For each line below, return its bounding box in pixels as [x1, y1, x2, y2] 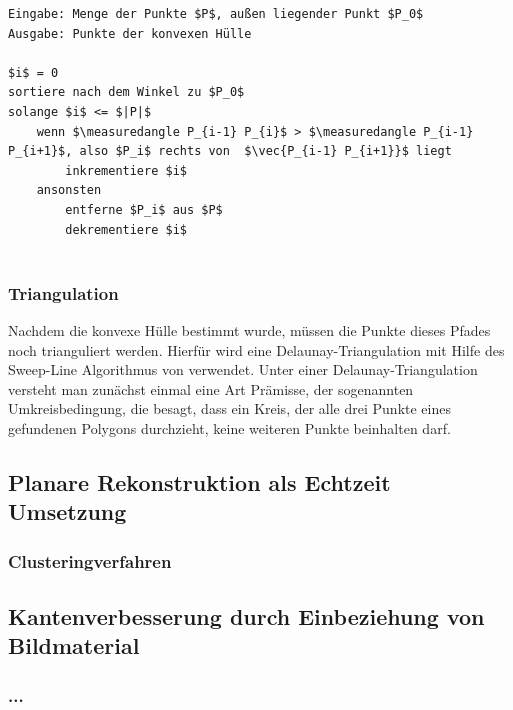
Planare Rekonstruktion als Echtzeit [8, 466, 391, 497]
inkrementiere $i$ [65, 163, 187, 178]
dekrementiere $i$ [65, 222, 187, 237]
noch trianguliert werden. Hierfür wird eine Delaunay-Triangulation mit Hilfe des [8, 339, 505, 360]
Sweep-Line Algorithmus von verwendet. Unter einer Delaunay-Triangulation [8, 359, 478, 380]
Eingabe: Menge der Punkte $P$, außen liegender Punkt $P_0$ [8, 7, 424, 21]
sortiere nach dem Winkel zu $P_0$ [8, 85, 245, 100]
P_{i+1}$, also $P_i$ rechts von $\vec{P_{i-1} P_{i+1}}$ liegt [8, 144, 452, 159]
